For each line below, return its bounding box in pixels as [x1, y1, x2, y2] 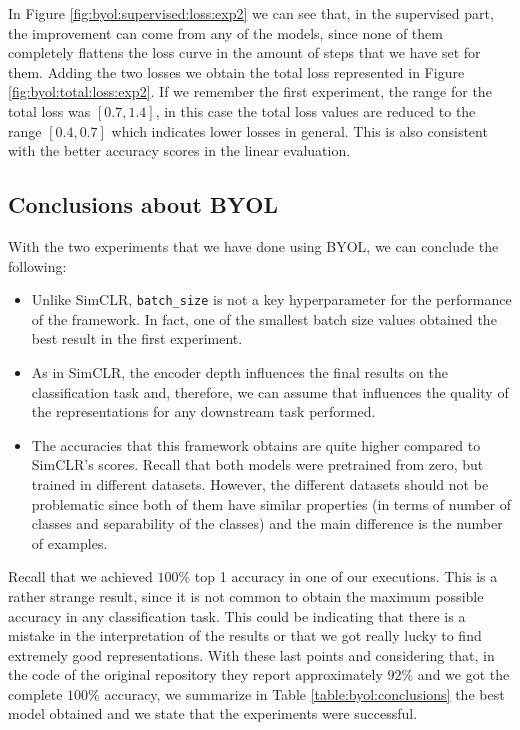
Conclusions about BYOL [8, 189, 278, 220]
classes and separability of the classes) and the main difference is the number [31, 513, 503, 534]
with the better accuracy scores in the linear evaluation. [8, 140, 351, 161]
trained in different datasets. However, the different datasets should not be [31, 473, 489, 494]
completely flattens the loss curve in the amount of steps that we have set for [8, 42, 481, 63]
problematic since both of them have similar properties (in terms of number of [31, 493, 512, 514]
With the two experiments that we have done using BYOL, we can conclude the [8, 235, 499, 256]
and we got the [417, 664, 510, 685]
